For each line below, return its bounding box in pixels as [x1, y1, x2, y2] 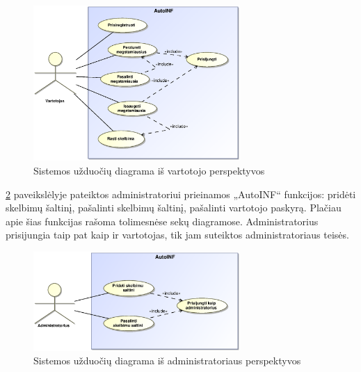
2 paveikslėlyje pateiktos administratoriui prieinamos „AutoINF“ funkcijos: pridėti [6, 186, 356, 201]
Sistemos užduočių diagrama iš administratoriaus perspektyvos [33, 353, 301, 368]
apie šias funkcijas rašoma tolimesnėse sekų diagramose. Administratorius [6, 213, 319, 228]
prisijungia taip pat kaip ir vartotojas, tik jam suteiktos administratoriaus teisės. [6, 227, 349, 242]
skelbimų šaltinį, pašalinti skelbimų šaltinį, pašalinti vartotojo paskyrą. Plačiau [6, 200, 342, 215]
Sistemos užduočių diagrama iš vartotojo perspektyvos [33, 163, 265, 178]
